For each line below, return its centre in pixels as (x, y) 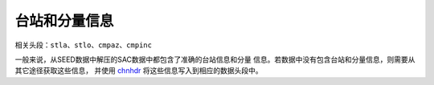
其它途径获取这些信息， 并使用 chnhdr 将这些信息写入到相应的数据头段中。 (139, 71)
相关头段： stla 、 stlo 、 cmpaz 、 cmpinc (84, 45)
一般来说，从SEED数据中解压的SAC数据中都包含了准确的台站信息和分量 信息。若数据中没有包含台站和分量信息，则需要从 (215, 59)
